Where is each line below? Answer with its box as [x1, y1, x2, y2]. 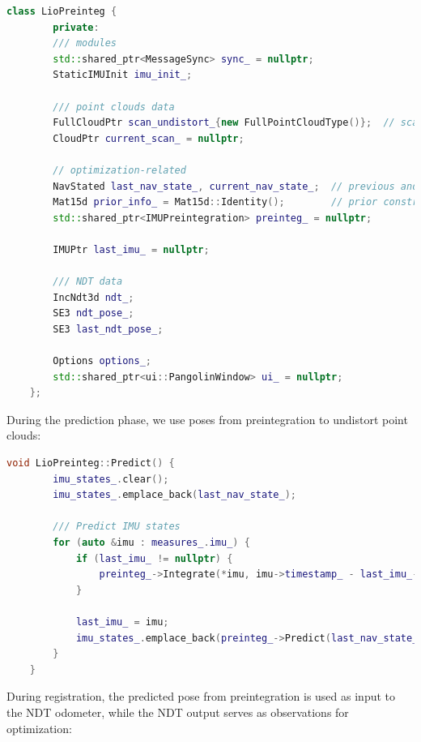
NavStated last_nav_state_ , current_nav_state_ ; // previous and [53, 180, 419, 192]
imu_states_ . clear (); [53, 473, 169, 485]
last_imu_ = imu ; [75, 615, 169, 628]
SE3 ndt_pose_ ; [53, 307, 134, 320]
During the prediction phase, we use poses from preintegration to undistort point [6, 410, 408, 427]
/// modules [53, 37, 117, 49]
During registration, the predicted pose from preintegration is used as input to [6, 688, 396, 705]
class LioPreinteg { [6, 6, 117, 17]
